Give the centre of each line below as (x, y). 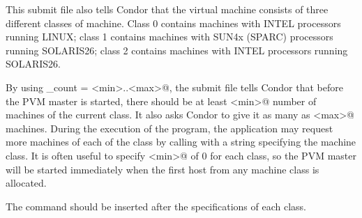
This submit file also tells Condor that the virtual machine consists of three (167, 9)
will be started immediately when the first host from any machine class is (163, 169)
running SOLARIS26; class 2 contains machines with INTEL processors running (177, 50)
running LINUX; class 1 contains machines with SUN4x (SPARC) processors (169, 37)
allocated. (26, 183)
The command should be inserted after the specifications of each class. (156, 206)
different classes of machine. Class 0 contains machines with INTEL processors (173, 23)
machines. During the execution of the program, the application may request (169, 128)
